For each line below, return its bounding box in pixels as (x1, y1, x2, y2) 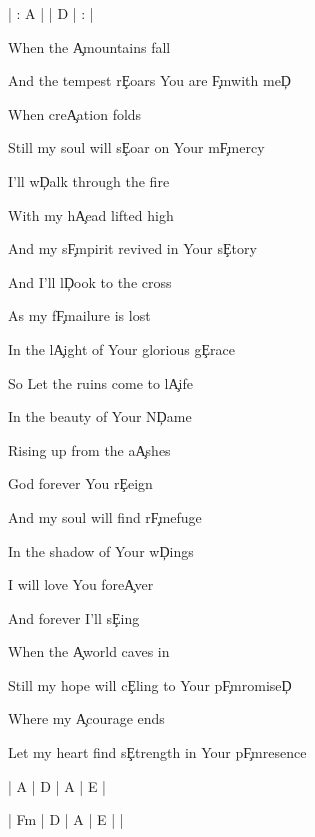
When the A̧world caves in (8, 641, 170, 662)
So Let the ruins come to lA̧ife (8, 372, 194, 393)
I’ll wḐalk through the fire (8, 170, 170, 191)
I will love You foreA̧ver (8, 574, 154, 595)
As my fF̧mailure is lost (8, 305, 151, 326)
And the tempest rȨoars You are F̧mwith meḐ (8, 70, 291, 91)
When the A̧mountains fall (8, 36, 171, 57)
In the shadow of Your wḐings (8, 540, 194, 561)
